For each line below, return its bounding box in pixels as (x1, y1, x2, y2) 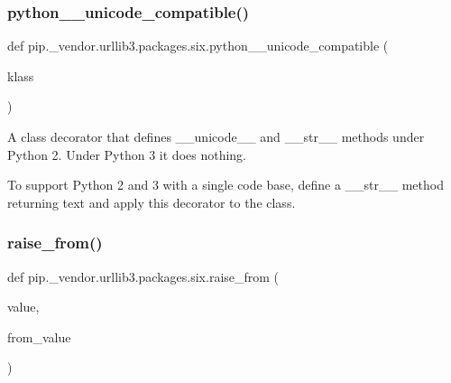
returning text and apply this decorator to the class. (7, 192, 296, 211)
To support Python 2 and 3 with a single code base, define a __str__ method (7, 175, 444, 194)
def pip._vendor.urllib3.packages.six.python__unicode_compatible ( (7, 36, 389, 55)
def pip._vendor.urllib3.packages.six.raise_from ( (7, 266, 280, 285)
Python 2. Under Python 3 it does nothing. (7, 145, 247, 163)
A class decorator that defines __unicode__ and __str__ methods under (7, 127, 425, 145)
